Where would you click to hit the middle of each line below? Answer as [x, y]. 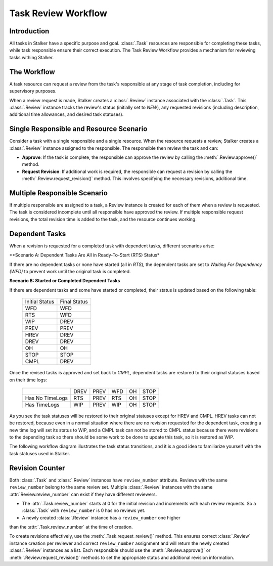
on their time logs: [28, 380]
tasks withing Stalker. [32, 57]
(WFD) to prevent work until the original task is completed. [70, 271]
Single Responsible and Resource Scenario [78, 129]
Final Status [74, 302]
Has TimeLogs [42, 405]
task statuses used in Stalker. [40, 453]
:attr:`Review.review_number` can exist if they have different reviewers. [83, 494]
